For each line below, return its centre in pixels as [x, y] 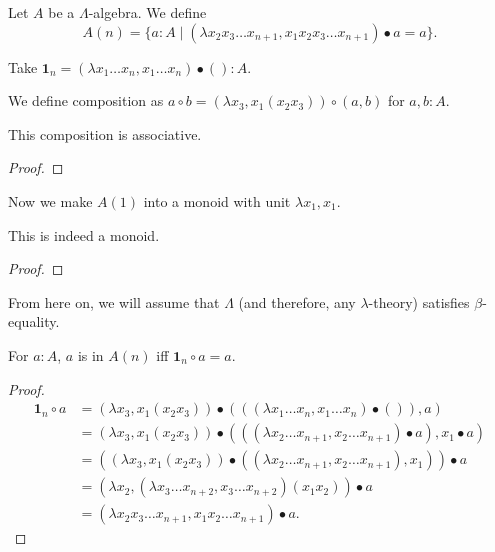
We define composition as [86, 100]
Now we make [50, 200]
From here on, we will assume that [114, 301]
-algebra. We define [147, 12]
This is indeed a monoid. [84, 234]
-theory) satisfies [419, 301]
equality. [34, 321]
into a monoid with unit [217, 200]
